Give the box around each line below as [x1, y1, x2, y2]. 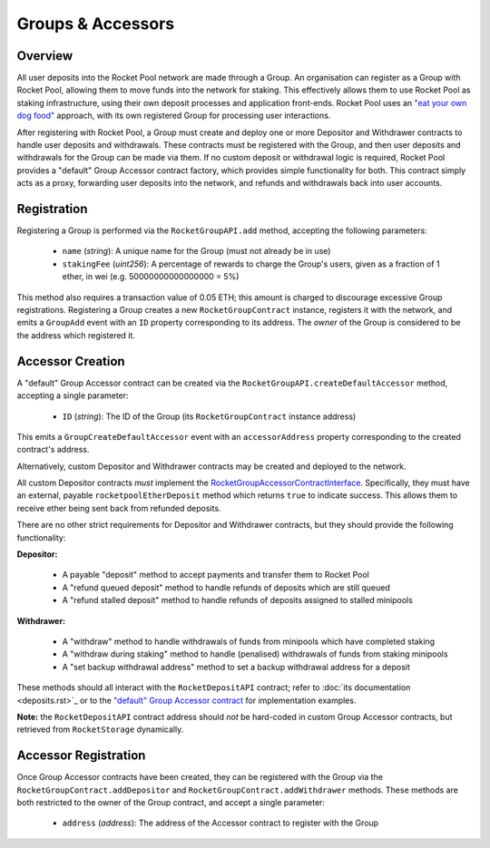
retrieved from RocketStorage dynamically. [16, 724, 184, 735]
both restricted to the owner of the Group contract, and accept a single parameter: [16, 797, 326, 808]
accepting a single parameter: [16, 390, 129, 401]
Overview [16, 48, 73, 63]
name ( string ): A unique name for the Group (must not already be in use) [62, 246, 331, 257]
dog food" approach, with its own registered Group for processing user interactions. [16, 110, 331, 122]
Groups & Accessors [16, 14, 175, 34]
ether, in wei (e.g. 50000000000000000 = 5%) [62, 271, 240, 282]
